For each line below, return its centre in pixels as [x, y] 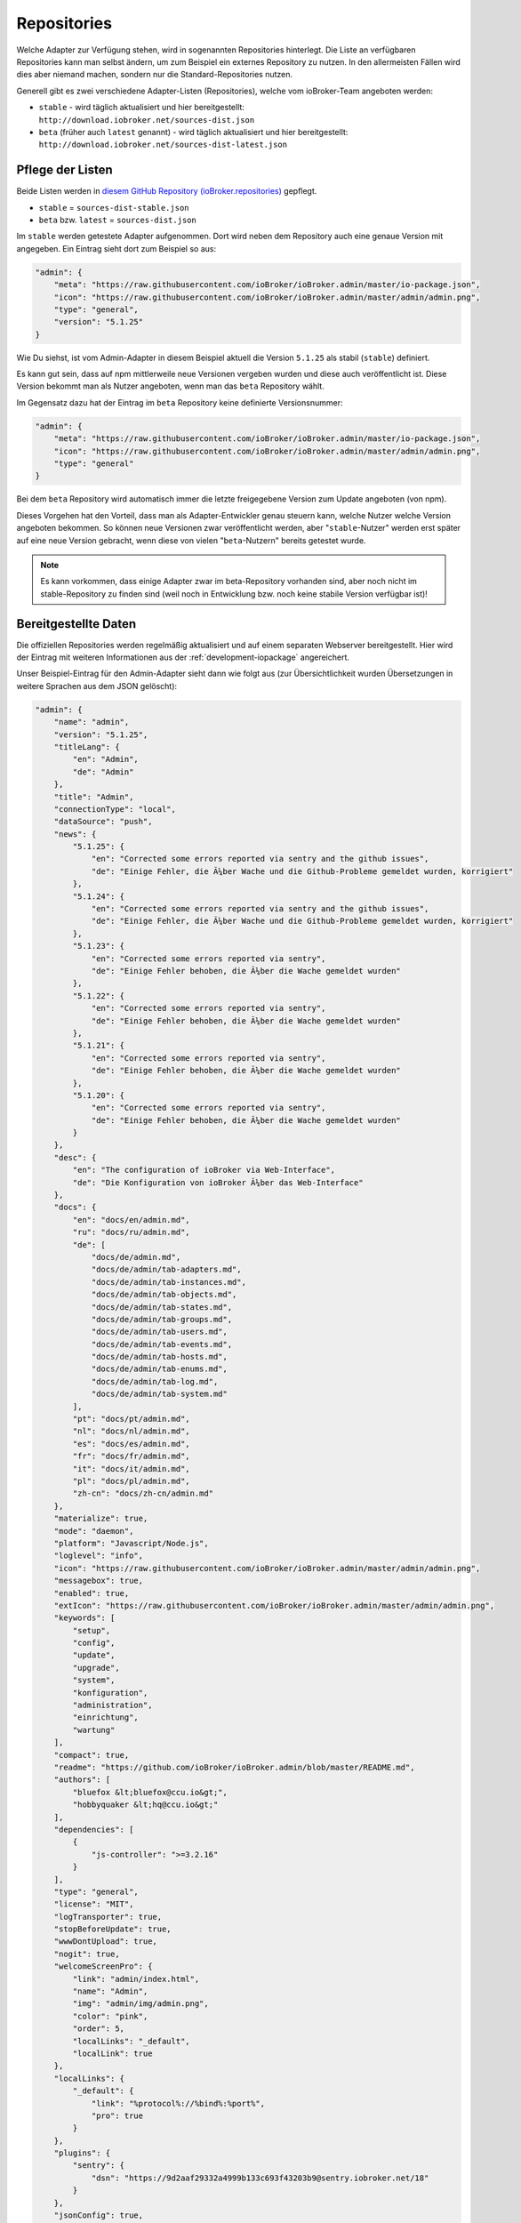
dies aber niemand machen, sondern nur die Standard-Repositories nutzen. [155, 75]
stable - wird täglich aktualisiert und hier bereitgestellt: [141, 108]
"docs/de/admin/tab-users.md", [160, 1332]
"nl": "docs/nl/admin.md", [131, 1431]
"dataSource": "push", [103, 822]
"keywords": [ [84, 1618]
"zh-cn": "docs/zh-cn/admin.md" [143, 1493]
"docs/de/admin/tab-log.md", [155, 1381]
